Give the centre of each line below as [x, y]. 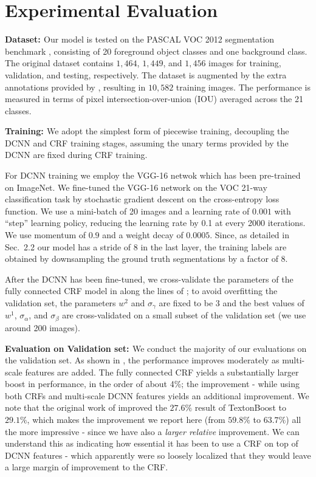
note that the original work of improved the [86, 407]
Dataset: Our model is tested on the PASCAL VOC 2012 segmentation [140, 39]
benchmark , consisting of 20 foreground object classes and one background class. [156, 51]
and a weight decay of [143, 235]
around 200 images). [43, 327]
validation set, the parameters [60, 303]
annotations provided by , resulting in [75, 87]
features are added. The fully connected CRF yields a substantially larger [162, 372]
